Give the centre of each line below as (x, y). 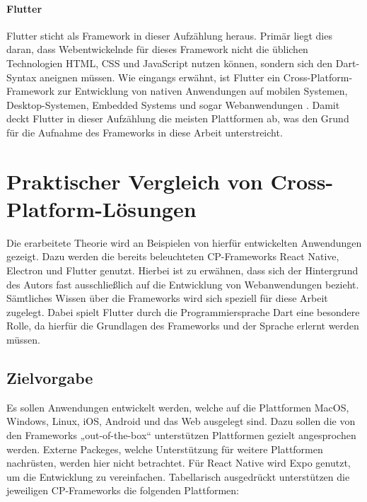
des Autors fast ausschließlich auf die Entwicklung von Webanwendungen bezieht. (183, 284)
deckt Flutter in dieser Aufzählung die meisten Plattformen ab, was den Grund (178, 118)
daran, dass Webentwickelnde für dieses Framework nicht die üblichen (157, 49)
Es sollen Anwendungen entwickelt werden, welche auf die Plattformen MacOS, (178, 407)
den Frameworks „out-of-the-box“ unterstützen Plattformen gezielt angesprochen (181, 435)
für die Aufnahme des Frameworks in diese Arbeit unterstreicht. (145, 132)
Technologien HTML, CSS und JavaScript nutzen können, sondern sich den (170, 63)
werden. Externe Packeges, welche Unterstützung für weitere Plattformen (165, 449)
